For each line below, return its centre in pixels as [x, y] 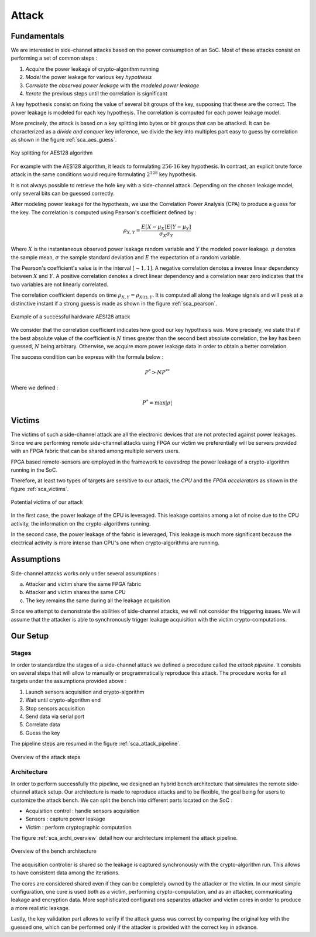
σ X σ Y [166, 234]
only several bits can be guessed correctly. [63, 193]
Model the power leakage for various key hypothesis [89, 77]
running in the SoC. [34, 470]
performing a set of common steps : [54, 58]
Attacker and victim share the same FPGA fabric [83, 584]
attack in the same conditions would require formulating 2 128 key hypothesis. [104, 174]
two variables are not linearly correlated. [59, 284]
